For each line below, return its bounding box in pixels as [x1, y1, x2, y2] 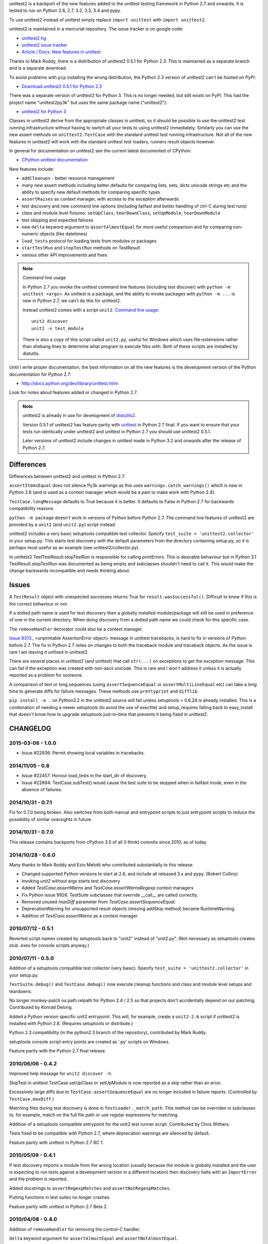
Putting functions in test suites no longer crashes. [9, 1194, 111, 1200]
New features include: [9, 166, 55, 172]
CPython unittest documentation [21, 157, 88, 163]
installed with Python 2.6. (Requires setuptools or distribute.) [9, 1021, 134, 1027]
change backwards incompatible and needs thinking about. [9, 568, 131, 574]
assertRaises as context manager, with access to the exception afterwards [21, 196, 179, 202]
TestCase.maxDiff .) [9, 1096, 54, 1102]
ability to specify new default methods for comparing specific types [21, 189, 160, 195]
